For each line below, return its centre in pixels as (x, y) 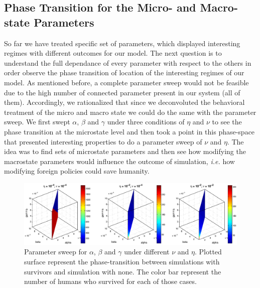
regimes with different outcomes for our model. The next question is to (113, 53)
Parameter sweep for (56, 252)
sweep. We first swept (37, 122)
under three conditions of (146, 122)
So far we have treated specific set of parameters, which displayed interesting (122, 43)
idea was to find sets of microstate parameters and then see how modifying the (125, 151)
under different (147, 252)
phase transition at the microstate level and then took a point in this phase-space (129, 131)
